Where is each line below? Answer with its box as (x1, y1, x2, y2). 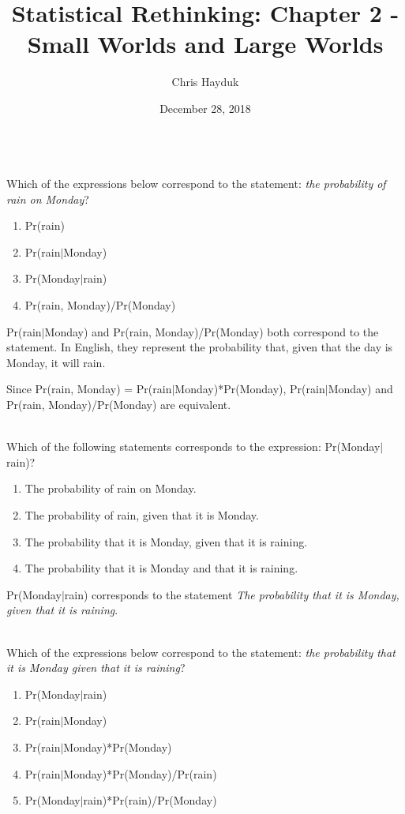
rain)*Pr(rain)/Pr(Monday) (83, 792, 217, 808)
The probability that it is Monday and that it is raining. (24, 560, 298, 576)
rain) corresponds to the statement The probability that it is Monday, (64, 586, 399, 602)
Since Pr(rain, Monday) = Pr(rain (6, 381, 172, 397)
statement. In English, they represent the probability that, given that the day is (6, 339, 393, 355)
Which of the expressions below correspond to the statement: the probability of (6, 175, 386, 192)
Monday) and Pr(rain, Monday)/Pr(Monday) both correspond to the (44, 323, 379, 339)
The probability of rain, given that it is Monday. (24, 507, 259, 523)
